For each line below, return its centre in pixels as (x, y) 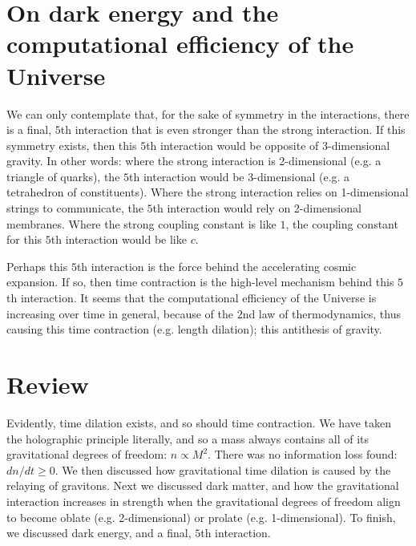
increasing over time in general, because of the (120, 313)
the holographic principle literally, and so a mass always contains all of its (188, 438)
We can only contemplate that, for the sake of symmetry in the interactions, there (208, 113)
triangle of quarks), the (63, 176)
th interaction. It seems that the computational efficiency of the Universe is (192, 298)
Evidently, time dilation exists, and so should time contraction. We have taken (199, 422)
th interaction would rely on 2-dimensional (257, 208)
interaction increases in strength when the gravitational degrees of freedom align (204, 501)
